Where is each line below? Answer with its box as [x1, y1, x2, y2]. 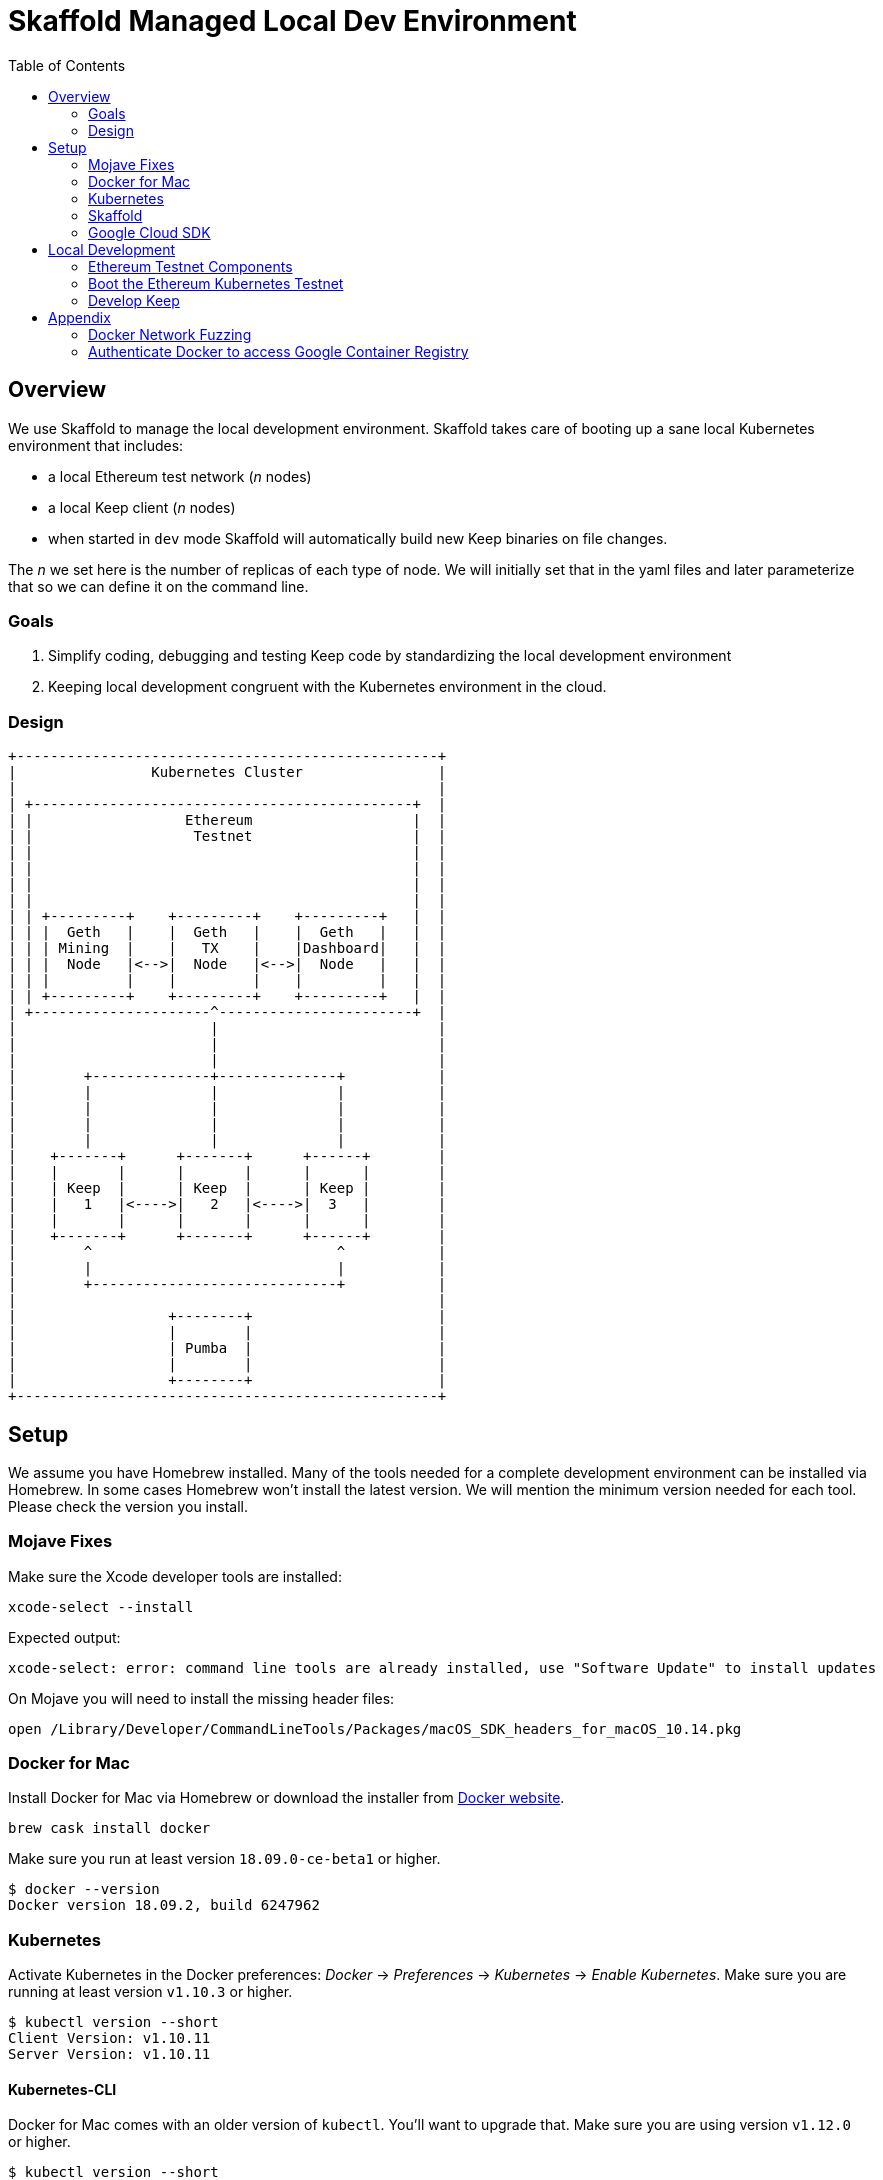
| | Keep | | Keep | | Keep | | [8, 1180, 447, 1197]
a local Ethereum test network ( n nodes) [48, 467, 312, 485]
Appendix [48, 308, 111, 326]
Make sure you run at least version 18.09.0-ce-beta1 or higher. [8, 1850, 441, 1868]
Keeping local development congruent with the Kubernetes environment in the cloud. [48, 678, 607, 696]
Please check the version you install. [8, 1497, 248, 1515]
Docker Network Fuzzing [88, 325, 252, 343]
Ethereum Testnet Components [88, 257, 293, 275]
